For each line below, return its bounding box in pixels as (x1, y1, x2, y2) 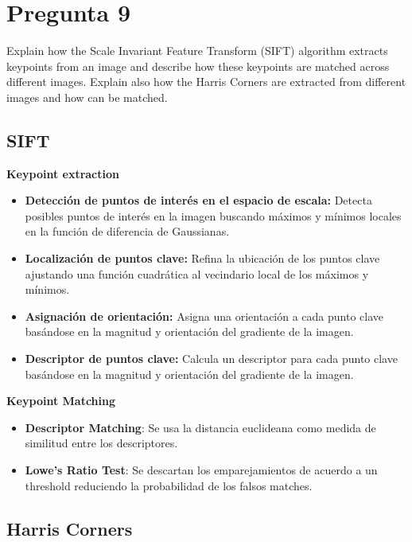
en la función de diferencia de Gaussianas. (25, 223, 230, 240)
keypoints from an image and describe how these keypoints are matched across (6, 57, 390, 74)
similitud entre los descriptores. (25, 435, 178, 451)
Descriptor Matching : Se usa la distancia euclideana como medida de (25, 419, 376, 435)
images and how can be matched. (6, 88, 168, 105)
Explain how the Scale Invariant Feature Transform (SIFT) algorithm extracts (6, 42, 388, 59)
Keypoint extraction (6, 165, 119, 181)
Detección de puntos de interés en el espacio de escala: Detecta (25, 192, 372, 209)
